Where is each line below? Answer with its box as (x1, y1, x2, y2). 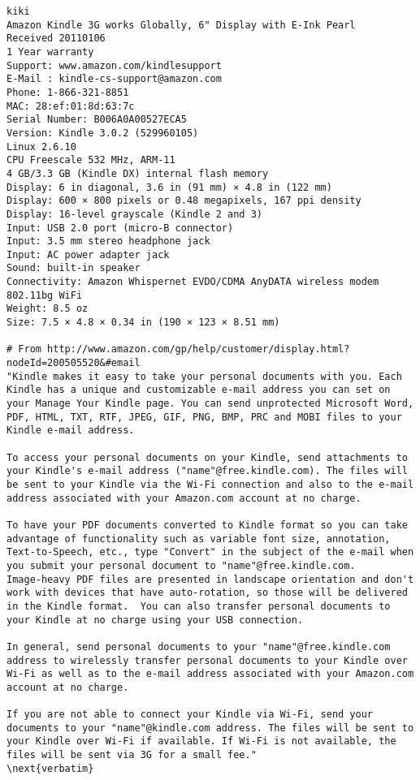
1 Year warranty (6, 45, 94, 58)
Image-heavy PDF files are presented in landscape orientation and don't (6, 573, 414, 585)
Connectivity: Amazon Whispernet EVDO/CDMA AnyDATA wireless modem (6, 276, 379, 288)
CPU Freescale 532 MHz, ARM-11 (6, 154, 175, 166)
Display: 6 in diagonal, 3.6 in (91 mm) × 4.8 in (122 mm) (6, 181, 332, 193)
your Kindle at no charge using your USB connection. (6, 614, 304, 626)
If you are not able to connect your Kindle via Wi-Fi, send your (6, 709, 374, 721)
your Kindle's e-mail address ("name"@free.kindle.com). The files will (6, 465, 408, 477)
